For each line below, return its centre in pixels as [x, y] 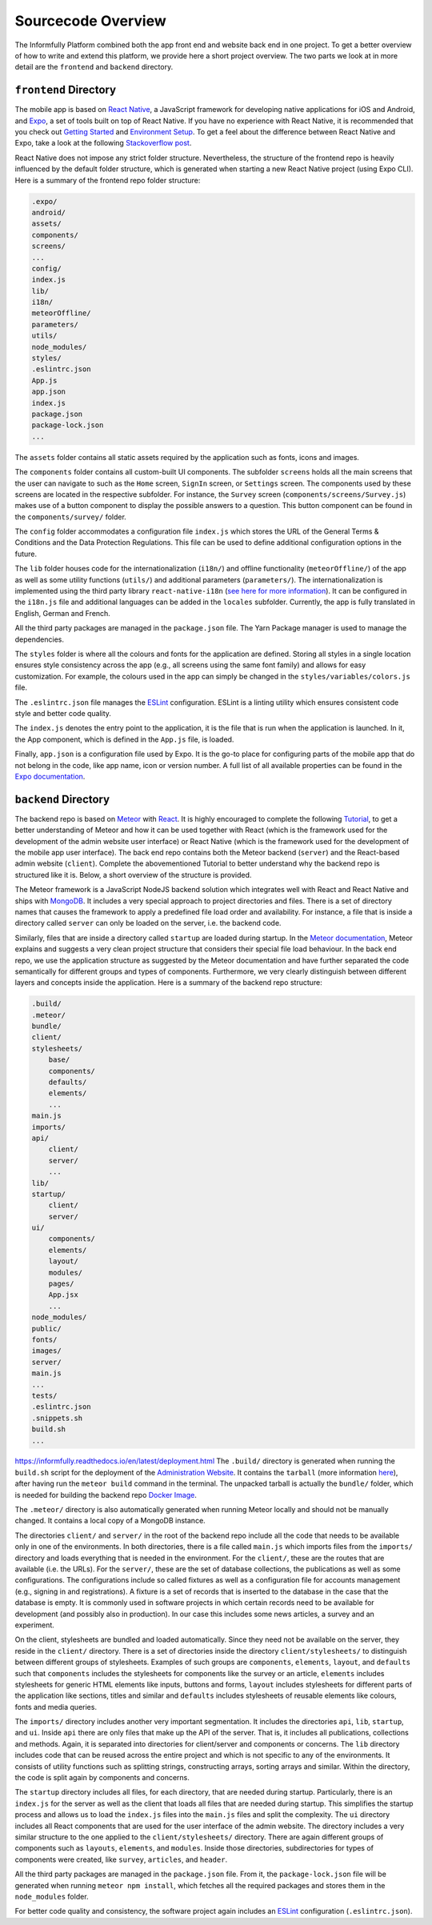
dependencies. [39, 639]
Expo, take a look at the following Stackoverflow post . [103, 143]
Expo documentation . [50, 776]
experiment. [35, 1625]
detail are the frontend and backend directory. [94, 67]
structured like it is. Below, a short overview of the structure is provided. [133, 874]
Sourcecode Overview [91, 21]
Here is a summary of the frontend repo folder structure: [108, 180]
